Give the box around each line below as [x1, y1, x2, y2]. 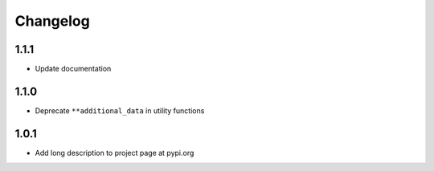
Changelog [14, 12, 90, 30]
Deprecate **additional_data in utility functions [35, 105, 205, 116]
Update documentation [35, 64, 112, 74]
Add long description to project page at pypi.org [35, 148, 194, 157]
